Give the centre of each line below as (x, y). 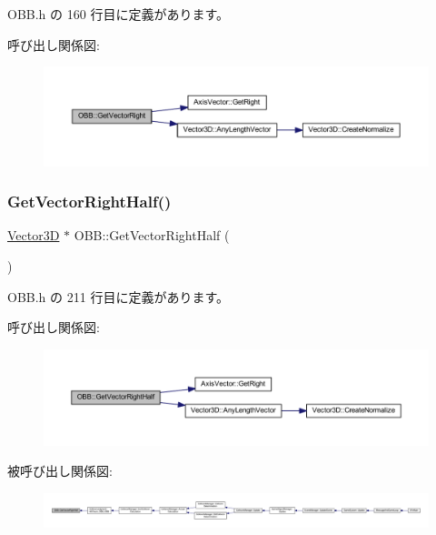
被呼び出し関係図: (60, 471)
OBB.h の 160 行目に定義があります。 (118, 14)
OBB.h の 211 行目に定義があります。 (118, 296)
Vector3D (34, 235)
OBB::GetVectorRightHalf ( (152, 235)
